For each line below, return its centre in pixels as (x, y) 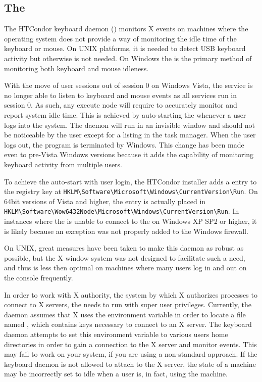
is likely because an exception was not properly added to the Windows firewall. (126, 231)
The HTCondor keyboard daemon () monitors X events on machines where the (126, 29)
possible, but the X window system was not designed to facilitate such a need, (125, 257)
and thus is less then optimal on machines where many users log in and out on (125, 268)
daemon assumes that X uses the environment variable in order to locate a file (125, 314)
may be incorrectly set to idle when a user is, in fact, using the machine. (116, 374)
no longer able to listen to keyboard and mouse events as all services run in (121, 95)
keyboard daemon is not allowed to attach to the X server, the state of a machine (130, 364)
